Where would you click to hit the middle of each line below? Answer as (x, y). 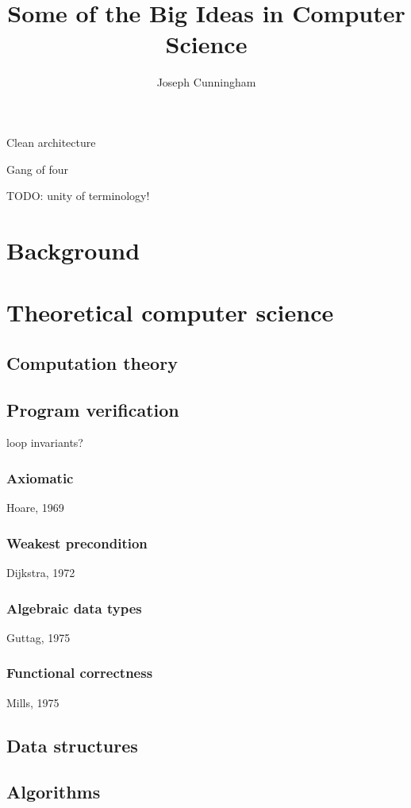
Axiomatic (40, 477)
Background (73, 250)
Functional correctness (80, 673)
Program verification (93, 409)
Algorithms (54, 792)
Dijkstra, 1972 (41, 573)
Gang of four (37, 169)
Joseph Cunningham (206, 82)
